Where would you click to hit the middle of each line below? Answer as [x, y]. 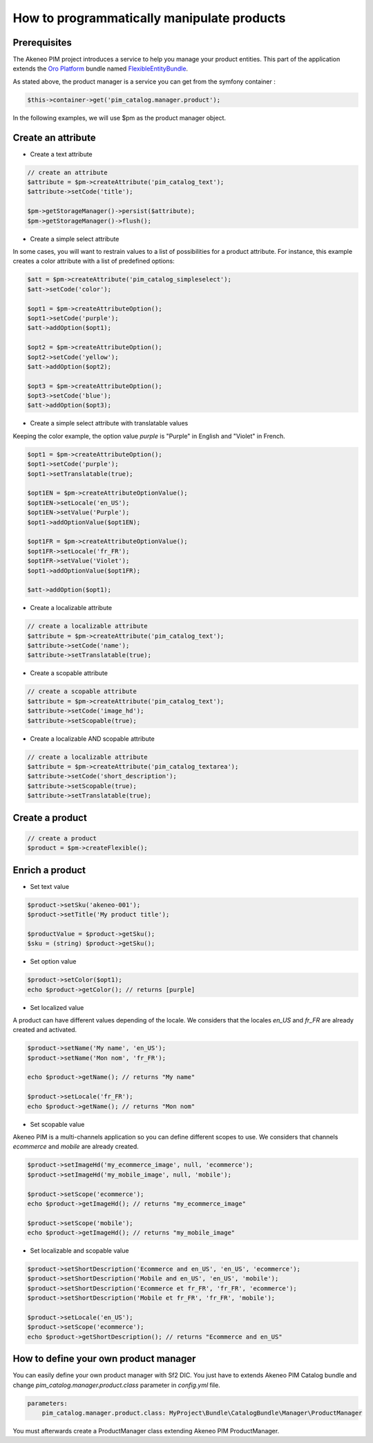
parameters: [48, 1403]
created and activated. [45, 1030]
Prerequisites [42, 43]
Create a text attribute [61, 154]
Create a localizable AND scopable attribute [92, 738]
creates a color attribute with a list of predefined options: [94, 261]
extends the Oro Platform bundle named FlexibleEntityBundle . [101, 68]
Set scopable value [57, 1124]
